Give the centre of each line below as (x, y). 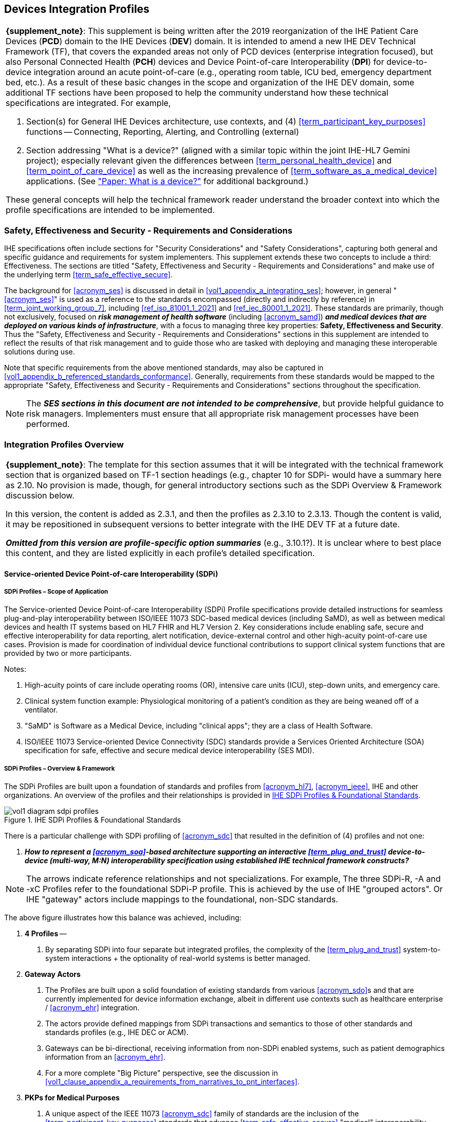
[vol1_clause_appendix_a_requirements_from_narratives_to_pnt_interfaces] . (172, 1082)
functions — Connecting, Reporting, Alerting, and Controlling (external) (163, 132)
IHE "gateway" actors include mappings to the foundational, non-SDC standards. (182, 900)
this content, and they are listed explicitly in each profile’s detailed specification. (160, 553)
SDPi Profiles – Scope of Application (56, 591)
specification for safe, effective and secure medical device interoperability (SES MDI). (170, 751)
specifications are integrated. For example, (88, 103)
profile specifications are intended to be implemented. (110, 210)
